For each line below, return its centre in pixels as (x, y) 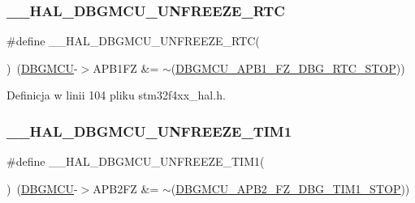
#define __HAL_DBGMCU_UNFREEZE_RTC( (133, 41)
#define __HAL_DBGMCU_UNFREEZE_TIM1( (136, 161)
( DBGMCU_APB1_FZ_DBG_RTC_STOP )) (288, 68)
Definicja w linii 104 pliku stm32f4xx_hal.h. (116, 95)
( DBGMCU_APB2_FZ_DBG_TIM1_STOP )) (290, 188)
